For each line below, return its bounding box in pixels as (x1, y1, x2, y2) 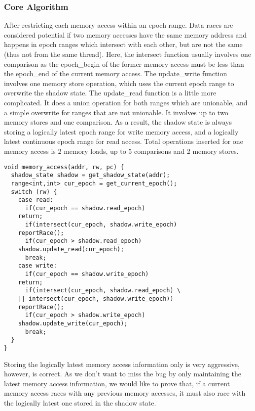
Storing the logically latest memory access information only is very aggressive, (4, 359, 240, 369)
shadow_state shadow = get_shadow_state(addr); (11, 172, 170, 179)
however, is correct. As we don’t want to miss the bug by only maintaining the (4, 368, 242, 379)
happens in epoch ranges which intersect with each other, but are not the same (4, 39, 243, 49)
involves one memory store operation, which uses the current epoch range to (4, 78, 234, 88)
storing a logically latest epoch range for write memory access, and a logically (4, 126, 239, 137)
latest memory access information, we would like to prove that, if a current (4, 378, 230, 388)
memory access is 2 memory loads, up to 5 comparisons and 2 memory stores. (4, 145, 239, 156)
